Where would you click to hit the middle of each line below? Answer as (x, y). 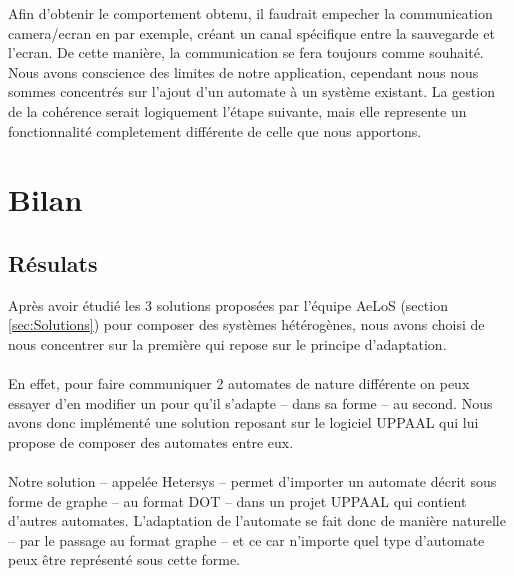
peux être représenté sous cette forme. (124, 559)
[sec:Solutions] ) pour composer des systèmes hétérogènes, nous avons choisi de (246, 324)
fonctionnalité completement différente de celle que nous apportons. (215, 130)
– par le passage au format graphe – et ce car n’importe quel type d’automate (246, 539)
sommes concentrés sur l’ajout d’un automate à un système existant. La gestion (251, 91)
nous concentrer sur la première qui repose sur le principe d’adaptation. (227, 343)
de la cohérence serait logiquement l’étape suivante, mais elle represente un (237, 110)
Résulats (53, 262)
